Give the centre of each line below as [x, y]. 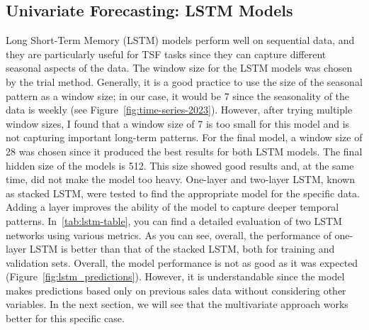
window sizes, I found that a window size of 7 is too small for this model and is [178, 123]
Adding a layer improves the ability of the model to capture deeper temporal [172, 207]
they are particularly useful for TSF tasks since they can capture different [166, 54]
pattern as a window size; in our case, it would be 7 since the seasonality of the [178, 95]
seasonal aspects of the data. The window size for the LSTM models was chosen [179, 68]
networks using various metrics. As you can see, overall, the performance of [169, 235]
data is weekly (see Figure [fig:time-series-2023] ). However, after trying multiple [179, 110]
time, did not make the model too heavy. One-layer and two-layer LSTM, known [180, 179]
